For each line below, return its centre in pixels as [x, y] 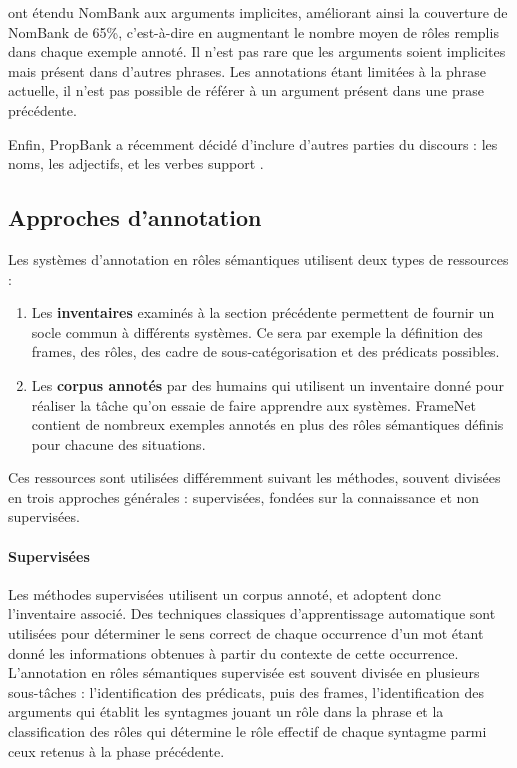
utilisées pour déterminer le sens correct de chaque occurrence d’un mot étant [246, 633]
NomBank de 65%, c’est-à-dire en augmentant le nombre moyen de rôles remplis [253, 31]
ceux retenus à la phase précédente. [116, 750]
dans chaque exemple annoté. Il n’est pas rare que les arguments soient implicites [257, 51]
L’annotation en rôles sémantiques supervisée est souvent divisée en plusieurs [244, 672]
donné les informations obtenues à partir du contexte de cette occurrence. [233, 652]
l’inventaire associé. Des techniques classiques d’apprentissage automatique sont [252, 613]
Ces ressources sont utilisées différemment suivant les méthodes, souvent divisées [254, 477]
